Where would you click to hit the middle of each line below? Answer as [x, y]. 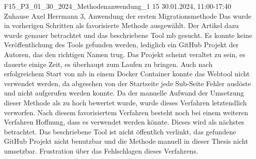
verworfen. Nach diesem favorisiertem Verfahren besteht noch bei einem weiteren [126, 112]
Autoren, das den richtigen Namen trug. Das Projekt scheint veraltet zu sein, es [125, 54]
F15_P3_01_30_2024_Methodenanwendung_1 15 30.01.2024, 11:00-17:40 [118, 6]
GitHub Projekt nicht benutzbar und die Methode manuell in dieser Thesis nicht [126, 141]
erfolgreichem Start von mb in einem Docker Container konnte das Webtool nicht [127, 74]
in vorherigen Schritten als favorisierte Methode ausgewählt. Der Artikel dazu [122, 25]
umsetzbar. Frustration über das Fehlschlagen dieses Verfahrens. [101, 150]
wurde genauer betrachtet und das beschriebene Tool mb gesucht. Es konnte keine [128, 35]
